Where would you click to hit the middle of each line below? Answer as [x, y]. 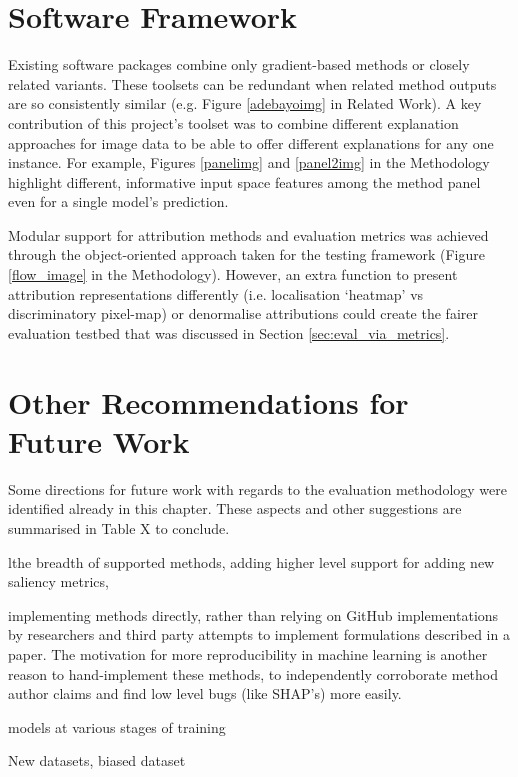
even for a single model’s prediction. [118, 201]
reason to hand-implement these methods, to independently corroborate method [253, 673]
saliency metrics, [58, 581]
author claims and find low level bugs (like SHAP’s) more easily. [205, 693]
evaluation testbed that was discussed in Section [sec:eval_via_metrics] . [229, 332]
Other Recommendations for [208, 401]
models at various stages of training [117, 726]
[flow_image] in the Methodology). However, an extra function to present [233, 274]
